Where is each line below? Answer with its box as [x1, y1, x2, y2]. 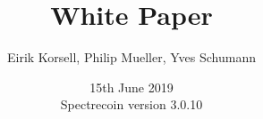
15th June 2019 [89, 77, 174, 96]
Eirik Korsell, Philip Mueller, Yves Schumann [7, 48, 256, 67]
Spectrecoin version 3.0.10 [60, 95, 203, 114]
